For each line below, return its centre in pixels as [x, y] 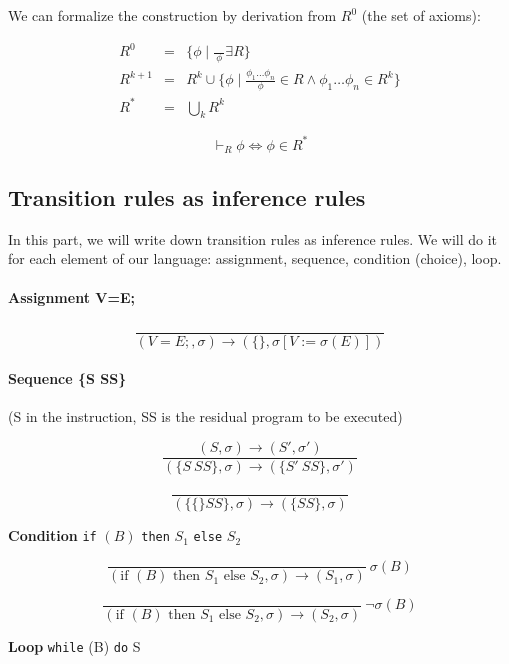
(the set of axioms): [421, 15]
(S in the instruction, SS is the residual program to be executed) [205, 416]
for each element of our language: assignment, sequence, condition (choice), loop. [255, 258]
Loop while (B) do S [74, 645]
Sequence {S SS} [67, 378]
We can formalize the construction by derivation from [172, 15]
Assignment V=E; [71, 297]
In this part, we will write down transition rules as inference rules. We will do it [253, 238]
